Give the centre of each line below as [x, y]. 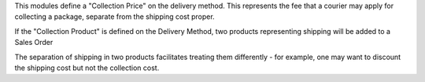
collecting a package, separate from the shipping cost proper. [115, 17]
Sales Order [34, 43]
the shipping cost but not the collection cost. [87, 68]
